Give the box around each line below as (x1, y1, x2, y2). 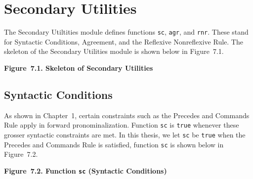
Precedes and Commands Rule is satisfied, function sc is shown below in (4, 139, 224, 149)
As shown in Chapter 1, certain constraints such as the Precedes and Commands (4, 110, 250, 120)
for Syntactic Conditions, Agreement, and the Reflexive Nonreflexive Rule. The (4, 36, 243, 46)
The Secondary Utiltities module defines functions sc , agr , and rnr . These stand (4, 27, 249, 37)
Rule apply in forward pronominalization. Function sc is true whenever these (4, 120, 239, 130)
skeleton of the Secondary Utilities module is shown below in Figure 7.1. (4, 46, 224, 56)
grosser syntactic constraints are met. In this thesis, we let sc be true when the (4, 130, 246, 140)
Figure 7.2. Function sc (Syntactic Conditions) (4, 165, 167, 176)
